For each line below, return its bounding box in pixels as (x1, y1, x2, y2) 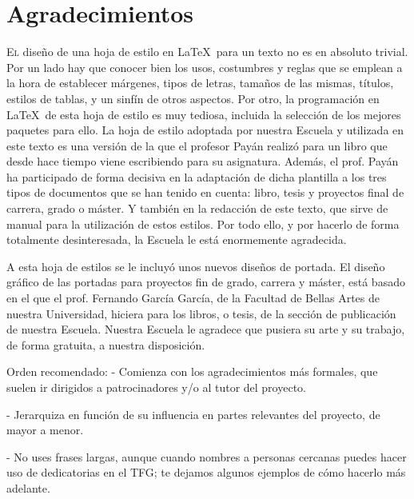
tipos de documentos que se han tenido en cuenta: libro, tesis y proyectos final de (6, 184, 404, 201)
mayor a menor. (6, 421, 84, 438)
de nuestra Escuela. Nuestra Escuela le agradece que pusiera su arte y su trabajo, (6, 321, 405, 337)
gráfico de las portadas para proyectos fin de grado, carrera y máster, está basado (6, 273, 405, 290)
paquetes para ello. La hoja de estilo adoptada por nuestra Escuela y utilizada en (6, 122, 404, 138)
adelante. (6, 479, 50, 496)
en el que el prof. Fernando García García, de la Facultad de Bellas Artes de (6, 289, 380, 306)
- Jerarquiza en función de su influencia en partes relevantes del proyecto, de (6, 405, 380, 422)
